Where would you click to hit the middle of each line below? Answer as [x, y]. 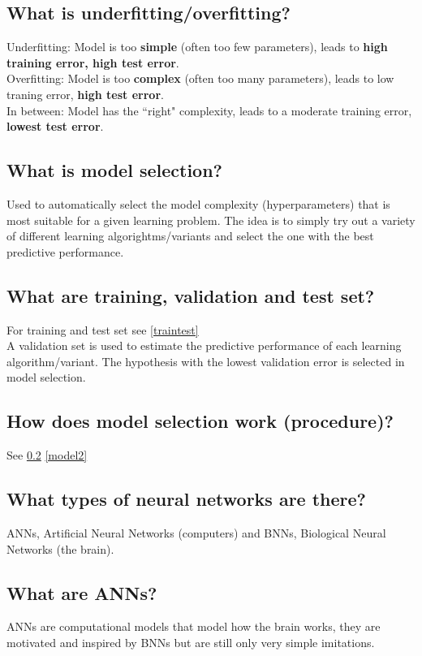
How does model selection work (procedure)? [200, 421]
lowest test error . [55, 126]
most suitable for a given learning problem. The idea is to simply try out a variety [211, 220]
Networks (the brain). [60, 548]
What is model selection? [115, 170]
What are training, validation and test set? [191, 295]
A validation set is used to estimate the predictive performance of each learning [204, 345]
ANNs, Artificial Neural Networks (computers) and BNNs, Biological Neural [196, 532]
